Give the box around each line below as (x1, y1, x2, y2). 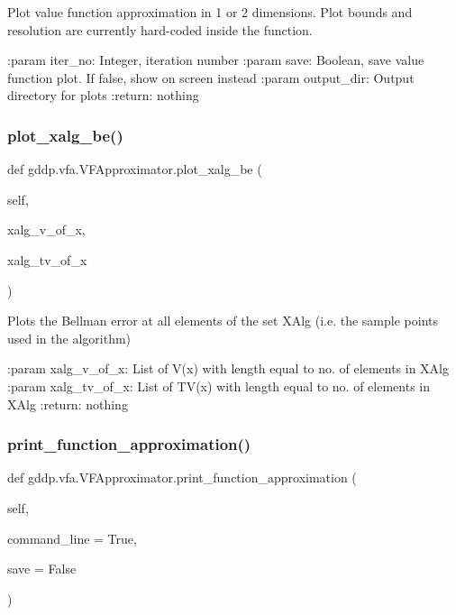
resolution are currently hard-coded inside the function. (7, 20, 313, 39)
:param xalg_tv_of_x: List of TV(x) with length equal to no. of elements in (7, 376, 431, 395)
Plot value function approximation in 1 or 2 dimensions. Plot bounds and (7, 3, 413, 21)
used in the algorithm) (7, 328, 132, 347)
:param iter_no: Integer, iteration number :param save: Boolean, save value (7, 50, 424, 69)
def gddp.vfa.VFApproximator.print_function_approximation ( (7, 468, 357, 487)
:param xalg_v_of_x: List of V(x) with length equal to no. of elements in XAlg (7, 359, 450, 378)
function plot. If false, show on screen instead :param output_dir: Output (7, 68, 415, 87)
